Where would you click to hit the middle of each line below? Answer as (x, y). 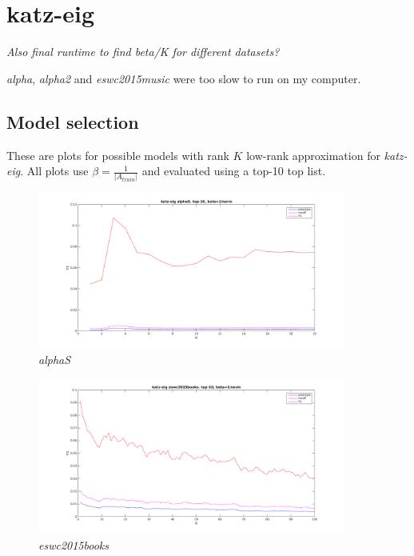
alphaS (55, 359)
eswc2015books (74, 544)
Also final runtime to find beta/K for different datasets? (143, 52)
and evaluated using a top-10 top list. (234, 171)
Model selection (73, 121)
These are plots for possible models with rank (118, 155)
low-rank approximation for (313, 155)
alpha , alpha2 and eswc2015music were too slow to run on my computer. (184, 78)
